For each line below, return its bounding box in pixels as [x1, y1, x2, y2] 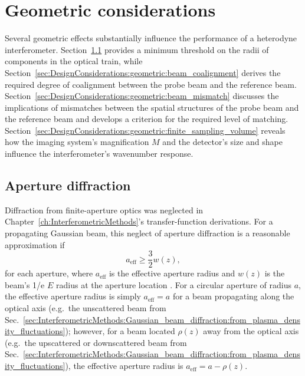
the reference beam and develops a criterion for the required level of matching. [5, 113, 288, 125]
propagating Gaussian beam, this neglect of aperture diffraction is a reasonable [5, 227, 290, 239]
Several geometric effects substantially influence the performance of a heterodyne [5, 32, 297, 44]
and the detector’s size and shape [162, 136, 283, 148]
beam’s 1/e [5, 278, 45, 291]
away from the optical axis [203, 325, 299, 337]
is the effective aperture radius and [109, 267, 235, 279]
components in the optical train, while [5, 55, 143, 67]
